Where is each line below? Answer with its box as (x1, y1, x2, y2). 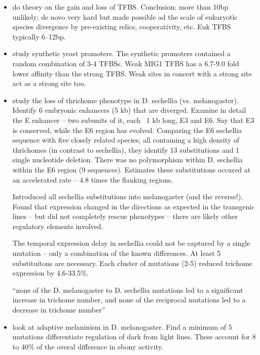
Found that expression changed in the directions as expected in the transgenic (12, 201, 255, 211)
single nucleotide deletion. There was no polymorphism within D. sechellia (12, 154, 243, 165)
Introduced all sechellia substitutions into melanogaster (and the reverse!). (12, 191, 243, 202)
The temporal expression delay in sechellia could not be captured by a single (12, 238, 250, 248)
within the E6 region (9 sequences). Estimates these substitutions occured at (12, 164, 251, 174)
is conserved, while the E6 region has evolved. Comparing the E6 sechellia (12, 124, 242, 135)
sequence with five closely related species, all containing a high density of (12, 135, 240, 145)
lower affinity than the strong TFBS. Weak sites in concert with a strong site (12, 68, 252, 78)
